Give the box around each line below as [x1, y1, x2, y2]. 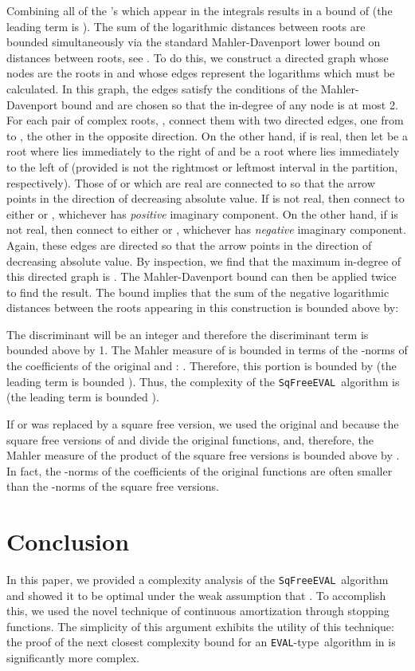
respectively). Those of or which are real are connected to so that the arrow [6, 174, 375, 191]
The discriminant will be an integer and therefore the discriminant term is [6, 326, 369, 342]
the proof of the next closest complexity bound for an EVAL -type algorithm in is [6, 634, 396, 650]
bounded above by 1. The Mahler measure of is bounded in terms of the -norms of [6, 341, 408, 358]
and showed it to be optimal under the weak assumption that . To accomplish [6, 586, 386, 603]
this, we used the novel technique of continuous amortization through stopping [6, 602, 390, 619]
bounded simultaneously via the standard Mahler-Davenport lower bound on [6, 34, 381, 50]
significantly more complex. [6, 649, 139, 666]
